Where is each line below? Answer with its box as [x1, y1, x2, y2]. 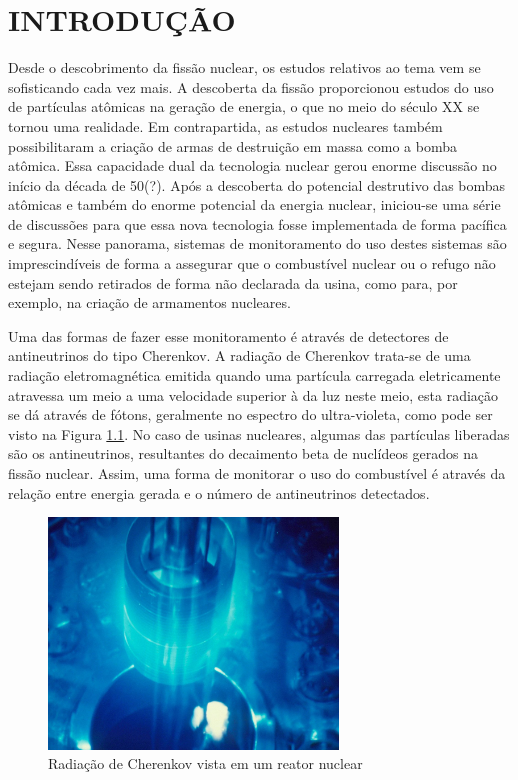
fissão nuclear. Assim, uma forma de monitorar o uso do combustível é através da [8, 463, 506, 483]
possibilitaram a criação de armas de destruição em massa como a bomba [8, 135, 457, 156]
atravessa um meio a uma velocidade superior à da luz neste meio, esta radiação [8, 384, 499, 405]
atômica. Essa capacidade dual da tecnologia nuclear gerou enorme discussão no [8, 155, 497, 176]
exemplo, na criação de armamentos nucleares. [8, 292, 291, 313]
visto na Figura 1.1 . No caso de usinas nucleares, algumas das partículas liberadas [8, 423, 510, 444]
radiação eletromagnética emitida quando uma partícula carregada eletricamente [8, 365, 501, 386]
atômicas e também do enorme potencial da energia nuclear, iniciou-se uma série [8, 194, 501, 215]
